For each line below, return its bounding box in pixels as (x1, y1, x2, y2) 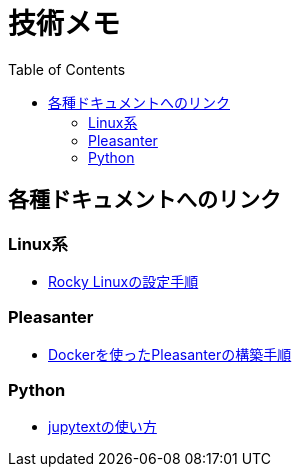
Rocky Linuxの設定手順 (48, 272, 199, 290)
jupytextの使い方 (48, 418, 157, 436)
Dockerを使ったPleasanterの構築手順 (48, 345, 292, 363)
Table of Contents (8, 60, 126, 78)
